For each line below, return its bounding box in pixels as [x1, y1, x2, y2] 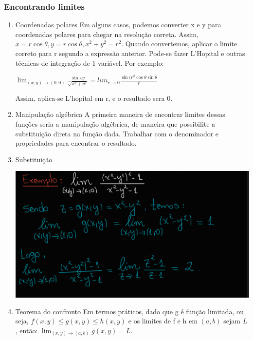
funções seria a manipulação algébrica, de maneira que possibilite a [15, 118, 216, 129]
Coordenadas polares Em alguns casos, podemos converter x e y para [15, 19, 221, 30]
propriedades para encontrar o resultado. [15, 138, 137, 148]
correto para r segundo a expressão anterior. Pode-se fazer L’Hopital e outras [15, 48, 245, 58]
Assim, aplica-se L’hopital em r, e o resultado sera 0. [15, 93, 173, 103]
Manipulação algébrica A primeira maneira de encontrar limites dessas [15, 109, 225, 119]
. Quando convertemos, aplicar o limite [121, 38, 237, 49]
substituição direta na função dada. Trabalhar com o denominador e [15, 128, 219, 138]
